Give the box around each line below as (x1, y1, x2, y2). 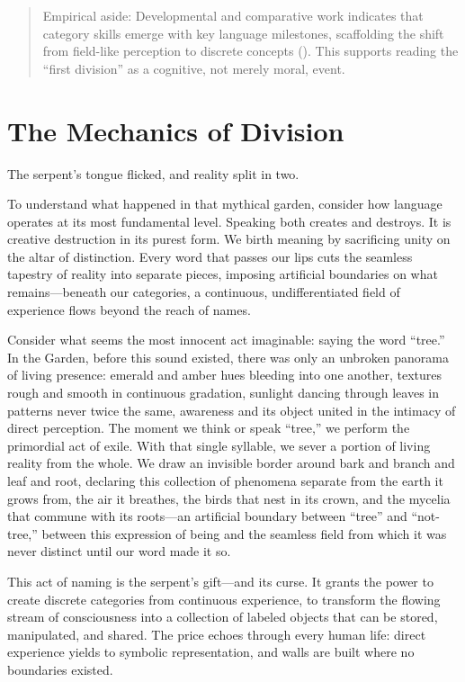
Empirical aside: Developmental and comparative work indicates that (42, 6, 424, 24)
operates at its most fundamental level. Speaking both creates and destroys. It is (7, 211, 452, 230)
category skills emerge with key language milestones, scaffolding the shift (42, 23, 444, 42)
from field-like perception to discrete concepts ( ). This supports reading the (42, 41, 459, 60)
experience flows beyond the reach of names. (7, 300, 251, 319)
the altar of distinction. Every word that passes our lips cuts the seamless (7, 247, 413, 265)
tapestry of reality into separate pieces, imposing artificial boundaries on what (7, 265, 438, 283)
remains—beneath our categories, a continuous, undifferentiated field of (7, 283, 400, 301)
